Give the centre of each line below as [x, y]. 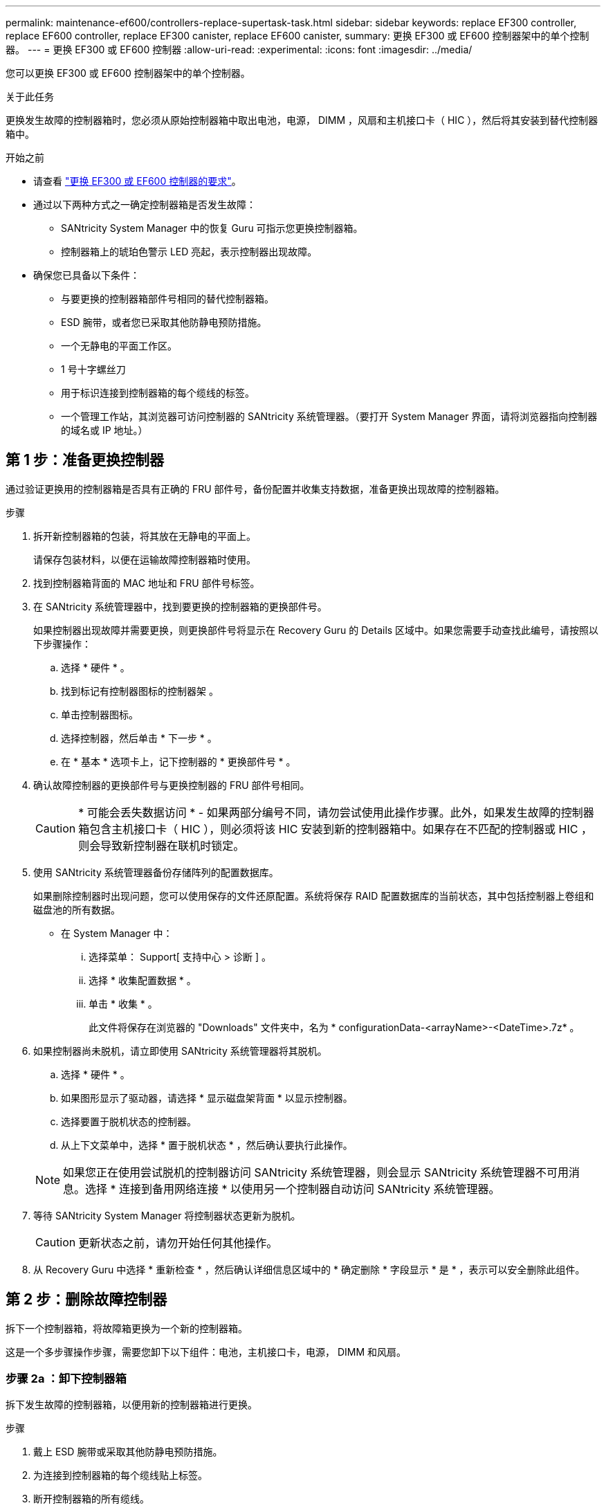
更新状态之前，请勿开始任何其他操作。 [178, 1243]
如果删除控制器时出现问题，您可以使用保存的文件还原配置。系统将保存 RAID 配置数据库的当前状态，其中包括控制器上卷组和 [314, 895]
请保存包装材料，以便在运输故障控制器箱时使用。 [145, 559]
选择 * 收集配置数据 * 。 [143, 980]
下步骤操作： [62, 644]
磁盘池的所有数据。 [77, 909]
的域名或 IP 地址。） [104, 430]
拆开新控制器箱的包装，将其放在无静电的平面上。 [145, 536]
